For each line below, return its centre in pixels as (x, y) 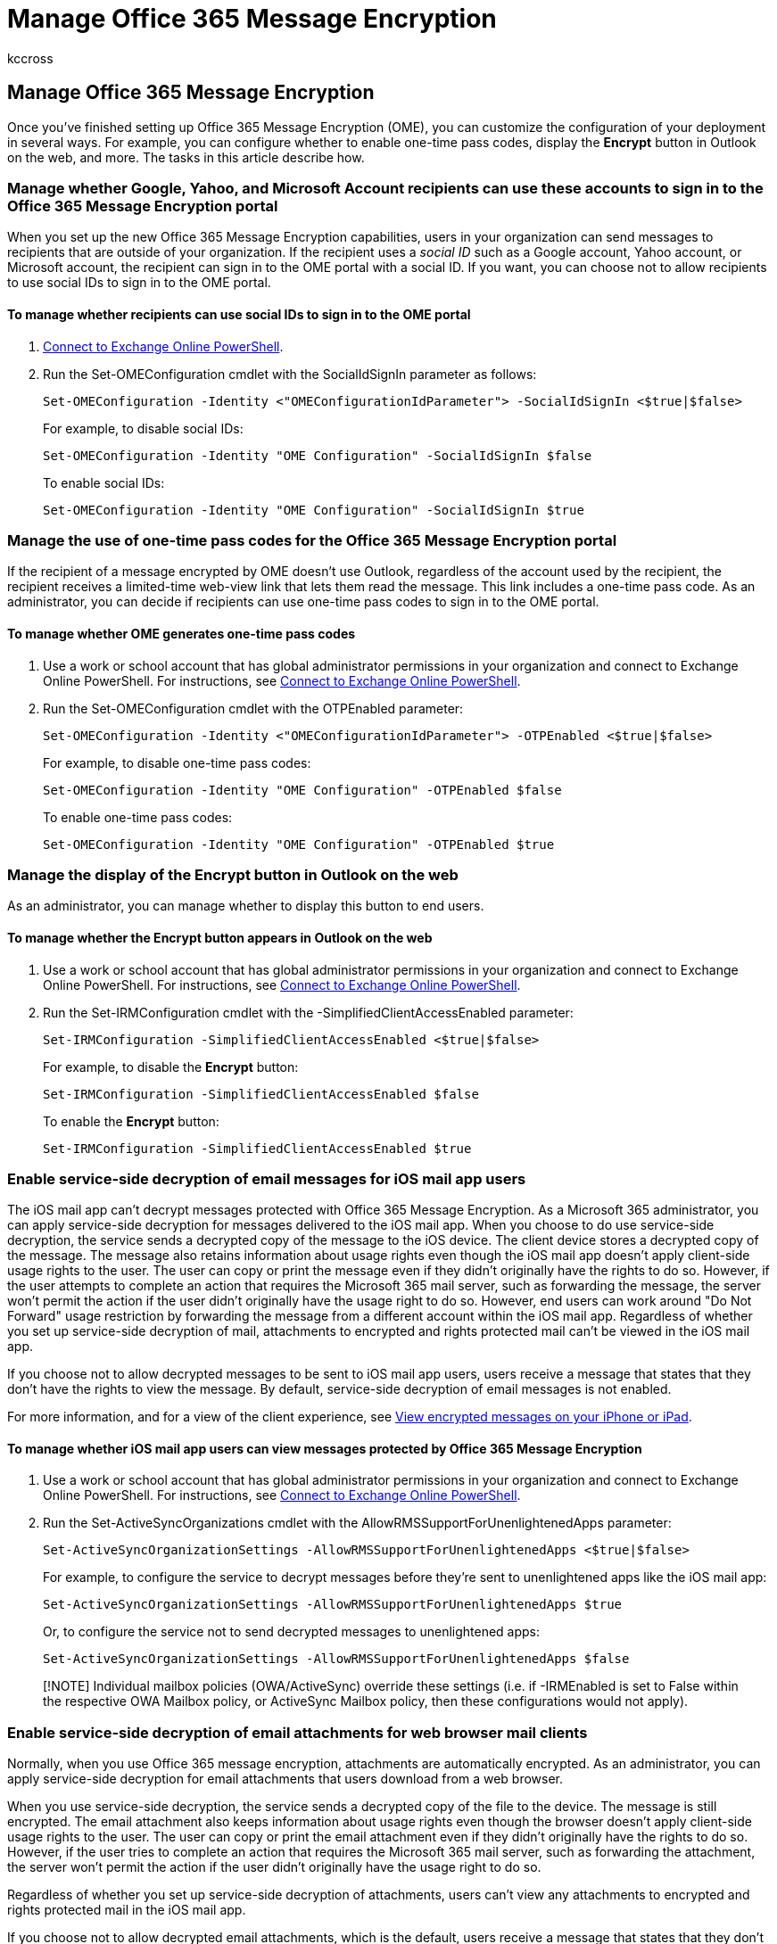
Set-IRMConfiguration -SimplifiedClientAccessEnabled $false (261, 1094)
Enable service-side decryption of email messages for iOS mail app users (267, 1178)
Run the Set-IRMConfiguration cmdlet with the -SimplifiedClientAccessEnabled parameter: (308, 1012)
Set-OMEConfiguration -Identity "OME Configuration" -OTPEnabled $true (299, 844)
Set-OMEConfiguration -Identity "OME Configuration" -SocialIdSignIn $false (318, 455)
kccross (30, 58)
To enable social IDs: (104, 482)
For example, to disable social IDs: (143, 428)
